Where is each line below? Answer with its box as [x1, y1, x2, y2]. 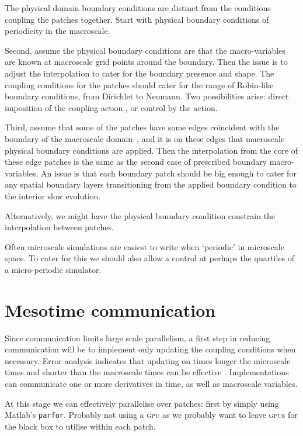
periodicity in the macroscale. [5, 25, 110, 37]
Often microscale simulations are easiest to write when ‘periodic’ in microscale [5, 240, 284, 252]
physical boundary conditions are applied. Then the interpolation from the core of [5, 144, 298, 156]
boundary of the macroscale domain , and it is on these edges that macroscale [5, 132, 285, 144]
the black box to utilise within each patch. [5, 420, 156, 432]
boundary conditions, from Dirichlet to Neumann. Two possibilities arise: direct [5, 90, 289, 102]
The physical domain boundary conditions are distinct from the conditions [5, 2, 271, 13]
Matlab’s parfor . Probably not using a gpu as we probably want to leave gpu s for [5, 409, 298, 421]
